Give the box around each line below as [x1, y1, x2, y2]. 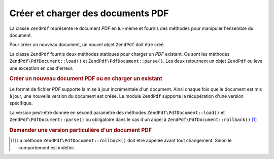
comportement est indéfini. [18, 144, 75, 150]
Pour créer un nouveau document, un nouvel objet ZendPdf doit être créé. [9, 42, 165, 48]
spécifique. [9, 100, 33, 106]
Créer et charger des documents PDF [9, 8, 169, 19]
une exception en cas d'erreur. [9, 65, 74, 71]
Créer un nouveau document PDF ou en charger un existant [9, 75, 162, 82]
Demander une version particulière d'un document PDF [9, 127, 152, 134]
